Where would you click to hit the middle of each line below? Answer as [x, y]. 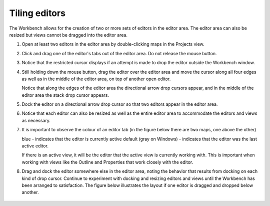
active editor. [35, 146]
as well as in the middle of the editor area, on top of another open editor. [96, 79]
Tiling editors [37, 13]
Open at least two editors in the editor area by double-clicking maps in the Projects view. [113, 44]
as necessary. [36, 120]
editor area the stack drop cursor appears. [65, 95]
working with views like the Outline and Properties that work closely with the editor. [107, 162]
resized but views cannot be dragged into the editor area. [68, 35]
